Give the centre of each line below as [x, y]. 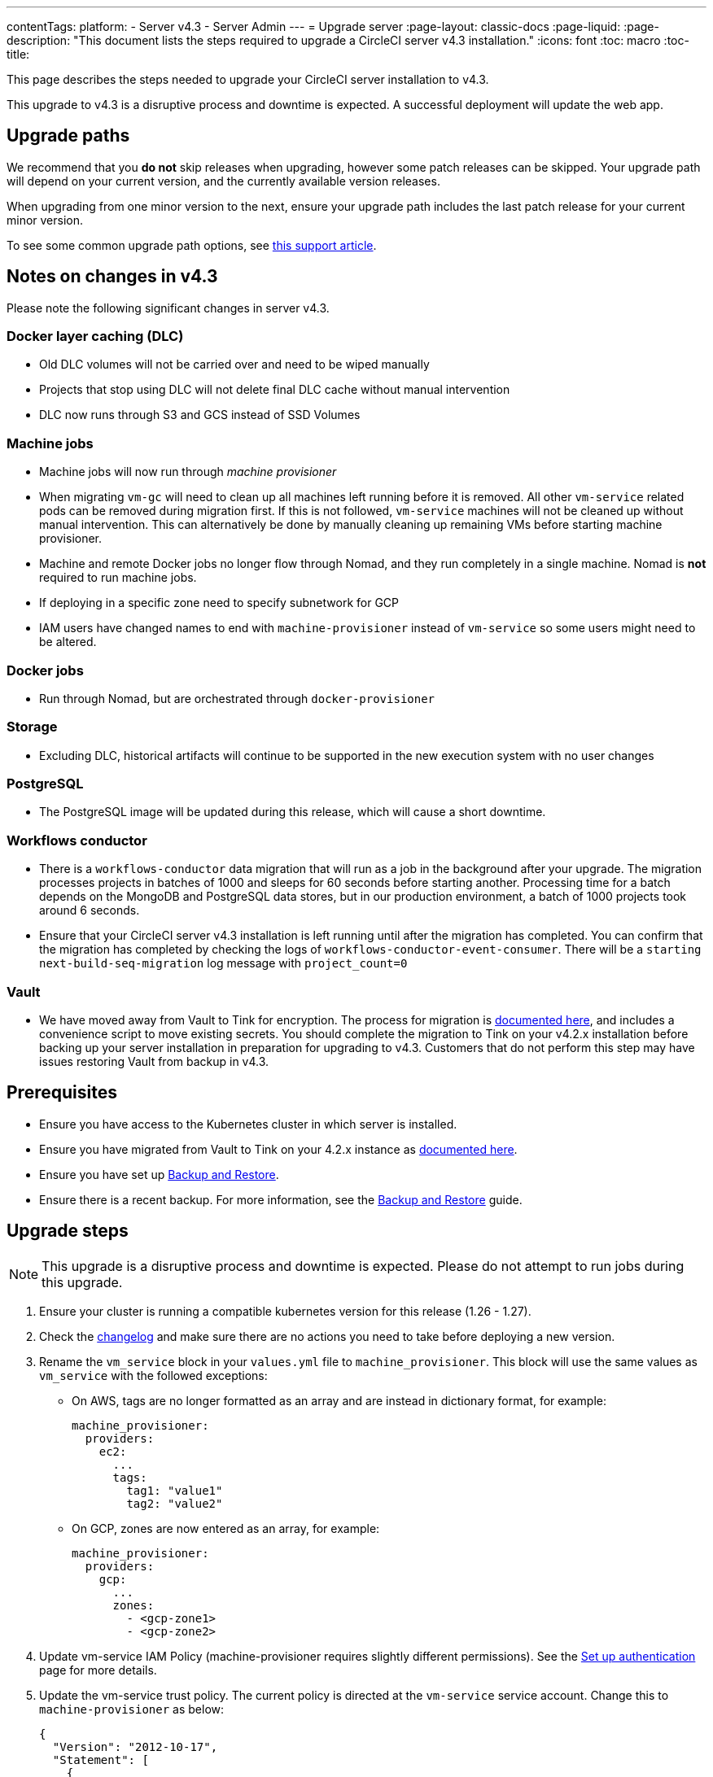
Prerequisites [62, 1093]
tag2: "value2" [175, 1503]
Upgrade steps [68, 1231]
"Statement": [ [101, 1760]
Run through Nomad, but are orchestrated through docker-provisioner [237, 698]
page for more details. [98, 1670]
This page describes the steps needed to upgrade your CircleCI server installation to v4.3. [248, 79]
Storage [32, 727]
